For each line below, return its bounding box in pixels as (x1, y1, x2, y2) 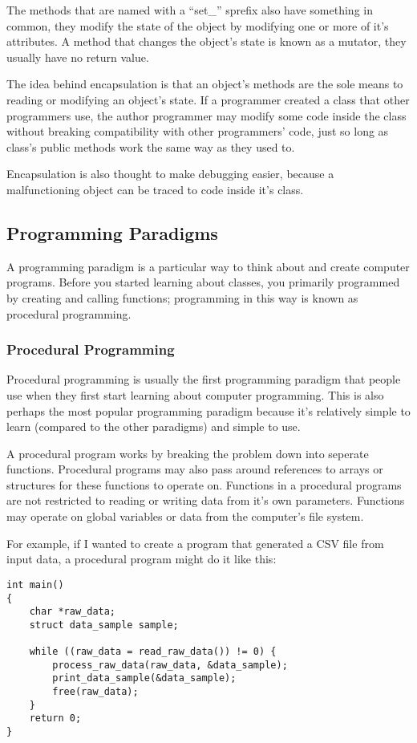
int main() (6, 579, 64, 591)
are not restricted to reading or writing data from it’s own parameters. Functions (6, 492, 405, 509)
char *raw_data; (29, 606, 116, 618)
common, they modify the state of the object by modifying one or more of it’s (6, 17, 389, 34)
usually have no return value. (6, 48, 149, 65)
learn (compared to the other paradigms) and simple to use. (6, 418, 301, 435)
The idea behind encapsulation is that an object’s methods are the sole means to (6, 75, 403, 92)
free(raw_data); (52, 686, 139, 698)
